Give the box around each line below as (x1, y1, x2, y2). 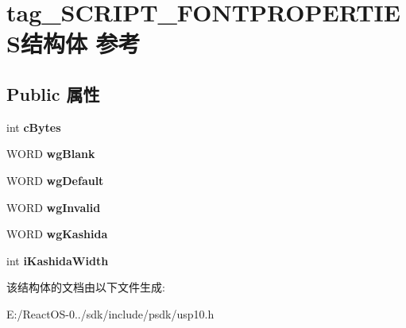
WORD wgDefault (6, 172, 104, 188)
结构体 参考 (20, 27, 141, 60)
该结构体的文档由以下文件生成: (6, 279, 165, 295)
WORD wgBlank (6, 145, 95, 162)
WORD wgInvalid (6, 199, 101, 215)
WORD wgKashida (6, 226, 108, 242)
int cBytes (6, 118, 61, 135)
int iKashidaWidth (6, 252, 109, 268)
